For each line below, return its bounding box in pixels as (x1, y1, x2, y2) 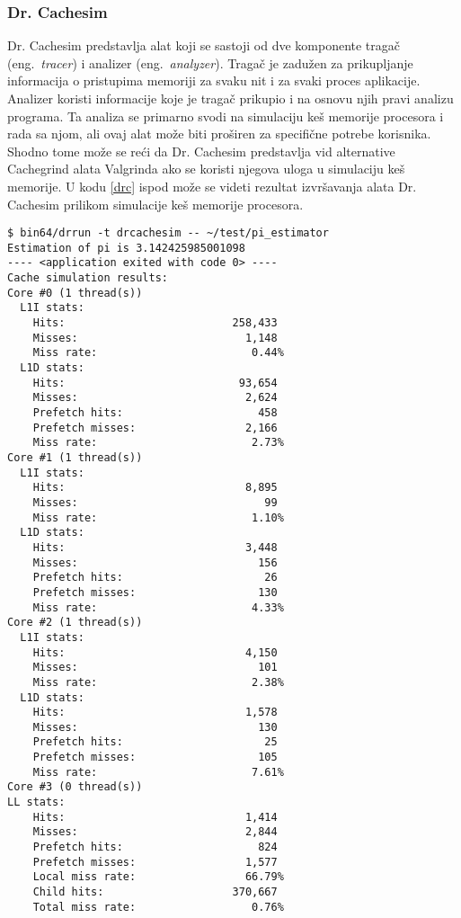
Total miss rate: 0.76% (32, 900, 284, 914)
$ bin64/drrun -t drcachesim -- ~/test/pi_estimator (7, 227, 329, 240)
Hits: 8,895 (32, 481, 278, 495)
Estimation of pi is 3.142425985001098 (7, 241, 245, 254)
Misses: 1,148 (32, 331, 278, 344)
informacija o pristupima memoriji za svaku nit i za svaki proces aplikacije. (7, 71, 421, 90)
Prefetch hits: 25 (32, 735, 278, 749)
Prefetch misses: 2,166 (32, 421, 278, 434)
